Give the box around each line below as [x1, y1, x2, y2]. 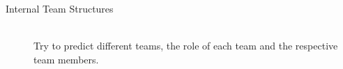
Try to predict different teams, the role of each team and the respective [33, 38, 338, 53]
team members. [33, 52, 99, 66]
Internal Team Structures [6, 1, 114, 15]
